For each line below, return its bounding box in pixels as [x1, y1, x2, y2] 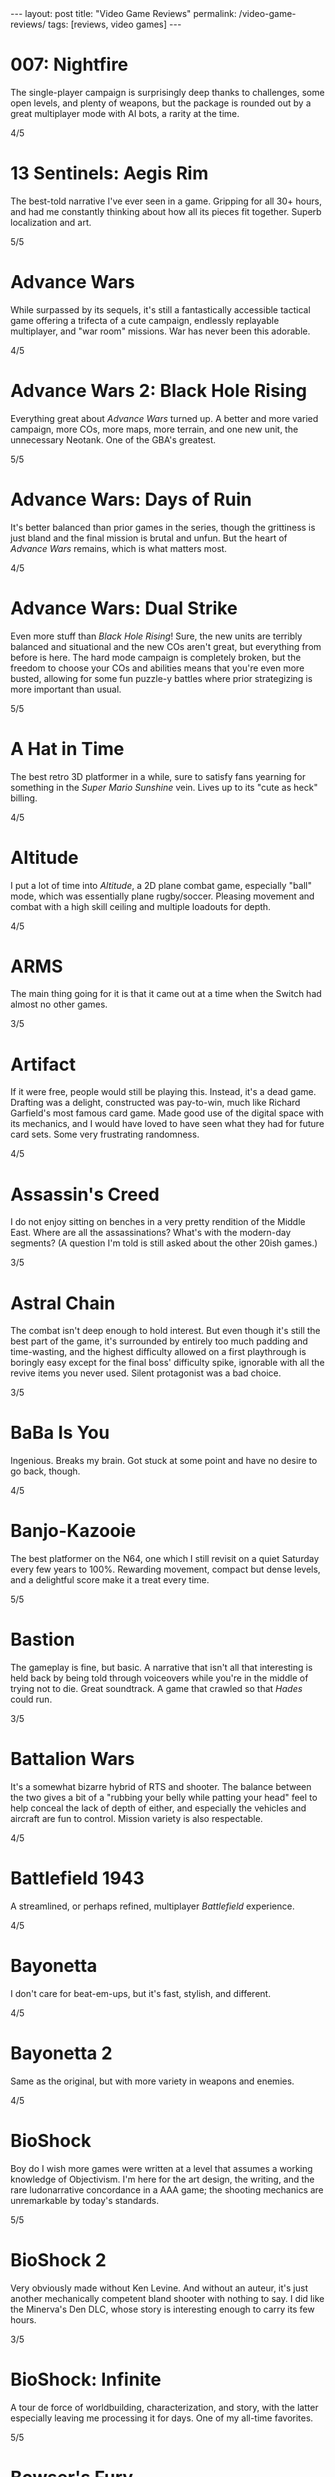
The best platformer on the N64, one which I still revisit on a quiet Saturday [10, 1553, 320, 1565]
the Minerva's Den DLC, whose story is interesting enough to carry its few [10, 2303, 315, 2315]
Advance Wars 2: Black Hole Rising [10, 380, 308, 402]
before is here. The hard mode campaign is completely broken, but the [10, 651, 302, 663]
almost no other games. [10, 998, 108, 1011]
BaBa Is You [10, 1422, 110, 1444]
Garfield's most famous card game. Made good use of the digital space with [10, 1107, 324, 1119]
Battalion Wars [10, 1748, 135, 1771]
